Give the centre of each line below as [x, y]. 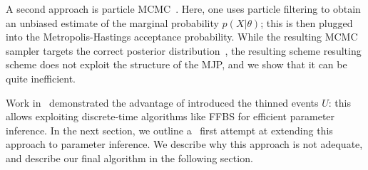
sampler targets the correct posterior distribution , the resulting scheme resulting [184, 50]
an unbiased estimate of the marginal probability [112, 22]
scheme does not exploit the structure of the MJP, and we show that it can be [177, 64]
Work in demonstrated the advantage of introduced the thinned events [162, 102]
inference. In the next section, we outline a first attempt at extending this [169, 130]
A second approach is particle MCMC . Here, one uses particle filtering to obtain [183, 9]
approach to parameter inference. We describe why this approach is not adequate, [184, 144]
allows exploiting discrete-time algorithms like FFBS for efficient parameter [170, 116]
